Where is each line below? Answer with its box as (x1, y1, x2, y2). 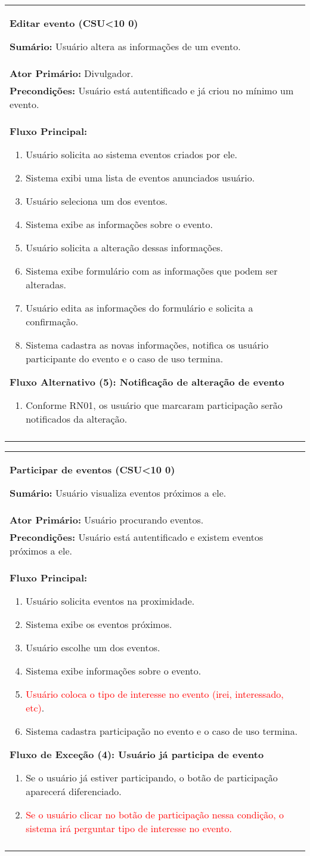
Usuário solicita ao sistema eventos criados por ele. (26, 147, 238, 161)
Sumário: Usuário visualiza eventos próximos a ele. (10, 486, 227, 500)
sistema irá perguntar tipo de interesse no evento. (26, 821, 232, 835)
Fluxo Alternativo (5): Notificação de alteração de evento (10, 375, 284, 389)
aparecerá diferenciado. (26, 784, 122, 798)
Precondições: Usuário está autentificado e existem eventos (10, 530, 263, 544)
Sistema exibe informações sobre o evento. (26, 664, 201, 678)
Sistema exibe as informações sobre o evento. (26, 217, 213, 231)
